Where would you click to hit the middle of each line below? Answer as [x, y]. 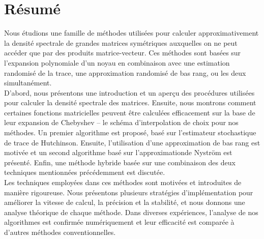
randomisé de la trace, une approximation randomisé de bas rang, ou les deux [125, 72]
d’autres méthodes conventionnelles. [60, 232]
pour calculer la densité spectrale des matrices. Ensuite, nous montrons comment [130, 102]
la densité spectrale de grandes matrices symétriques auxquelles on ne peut [121, 42]
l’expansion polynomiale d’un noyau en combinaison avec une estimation [117, 62]
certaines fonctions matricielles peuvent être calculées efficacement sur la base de [130, 112]
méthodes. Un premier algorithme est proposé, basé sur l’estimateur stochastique [130, 132]
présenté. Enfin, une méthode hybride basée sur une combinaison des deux [120, 162]
